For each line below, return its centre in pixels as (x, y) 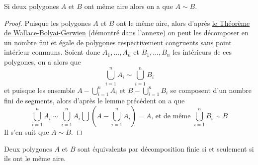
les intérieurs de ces (202, 52)
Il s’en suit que (27, 132)
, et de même (171, 117)
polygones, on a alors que (43, 61)
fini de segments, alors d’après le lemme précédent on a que (94, 101)
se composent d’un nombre (211, 90)
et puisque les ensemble (40, 90)
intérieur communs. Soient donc (52, 52)
